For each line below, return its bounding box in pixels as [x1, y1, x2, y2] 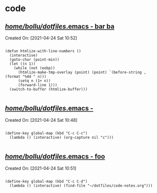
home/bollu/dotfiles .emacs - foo [5, 152, 105, 161]
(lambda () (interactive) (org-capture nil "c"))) [9, 135, 114, 140]
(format [5, 74, 21, 79]
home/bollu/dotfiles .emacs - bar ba [5, 22, 115, 31]
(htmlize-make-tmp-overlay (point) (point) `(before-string [17, 70, 142, 75]
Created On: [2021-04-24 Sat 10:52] [5, 35, 78, 41]
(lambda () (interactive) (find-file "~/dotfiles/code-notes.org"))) [9, 183, 153, 188]
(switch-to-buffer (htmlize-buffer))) [9, 87, 88, 92]
